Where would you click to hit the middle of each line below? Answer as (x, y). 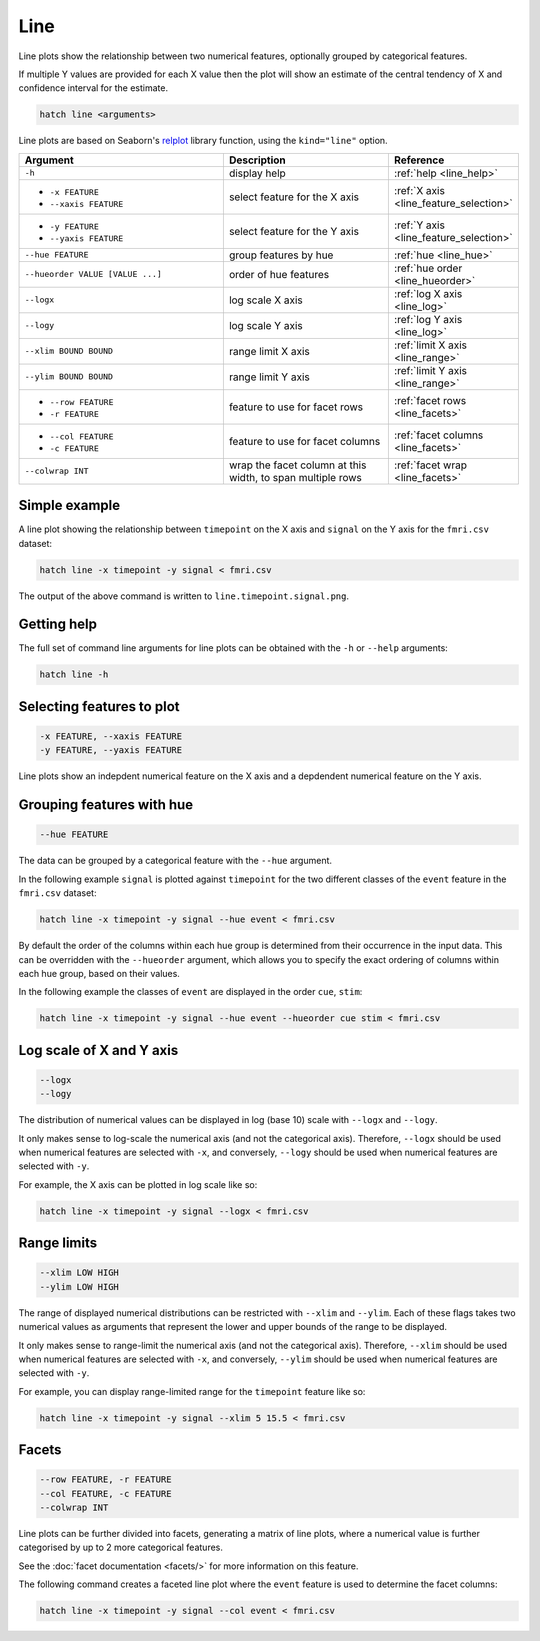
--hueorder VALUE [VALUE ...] (93, 274)
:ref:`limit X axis (430, 345)
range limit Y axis (269, 377)
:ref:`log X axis (428, 293)
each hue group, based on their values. (99, 973)
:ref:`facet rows (430, 400)
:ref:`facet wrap (430, 465)
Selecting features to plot (99, 706)
